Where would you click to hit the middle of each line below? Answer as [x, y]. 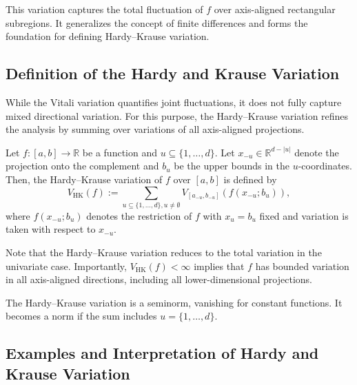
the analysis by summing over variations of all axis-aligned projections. [155, 129]
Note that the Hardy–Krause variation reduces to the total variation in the [164, 252]
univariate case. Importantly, [66, 266]
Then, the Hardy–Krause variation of [84, 179]
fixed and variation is [304, 215]
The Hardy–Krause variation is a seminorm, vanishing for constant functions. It [174, 302]
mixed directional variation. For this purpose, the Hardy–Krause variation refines [177, 115]
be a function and [120, 152]
